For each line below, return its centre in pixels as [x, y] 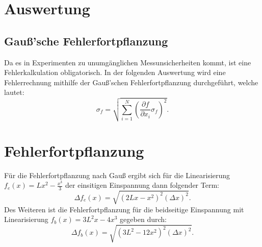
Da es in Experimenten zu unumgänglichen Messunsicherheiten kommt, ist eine [128, 62]
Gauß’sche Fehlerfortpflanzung [86, 41]
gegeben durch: [143, 219]
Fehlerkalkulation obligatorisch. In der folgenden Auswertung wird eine [115, 72]
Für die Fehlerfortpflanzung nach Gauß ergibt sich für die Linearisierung [117, 175]
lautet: [14, 92]
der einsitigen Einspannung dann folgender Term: [142, 185]
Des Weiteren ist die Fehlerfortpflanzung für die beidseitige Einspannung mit [124, 209]
